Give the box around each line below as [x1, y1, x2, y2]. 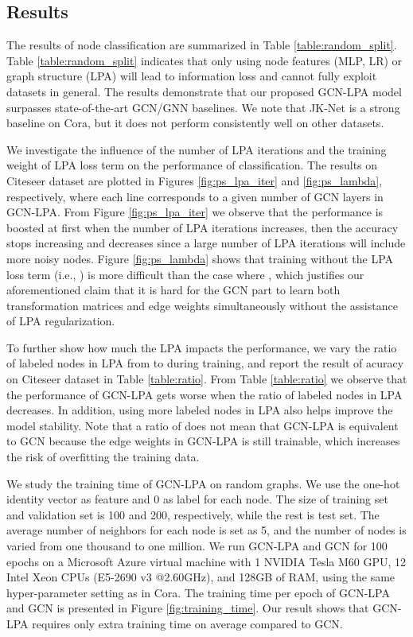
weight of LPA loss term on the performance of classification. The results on [6, 157, 378, 173]
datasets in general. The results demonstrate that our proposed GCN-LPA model [6, 83, 402, 99]
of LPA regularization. [6, 313, 115, 329]
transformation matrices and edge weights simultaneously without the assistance [6, 297, 398, 313]
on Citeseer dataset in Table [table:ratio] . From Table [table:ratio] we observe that [6, 371, 407, 387]
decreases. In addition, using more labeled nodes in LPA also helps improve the [6, 402, 393, 418]
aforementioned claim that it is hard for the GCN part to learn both [6, 282, 341, 298]
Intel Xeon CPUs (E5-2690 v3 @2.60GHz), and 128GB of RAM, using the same [6, 569, 395, 585]
